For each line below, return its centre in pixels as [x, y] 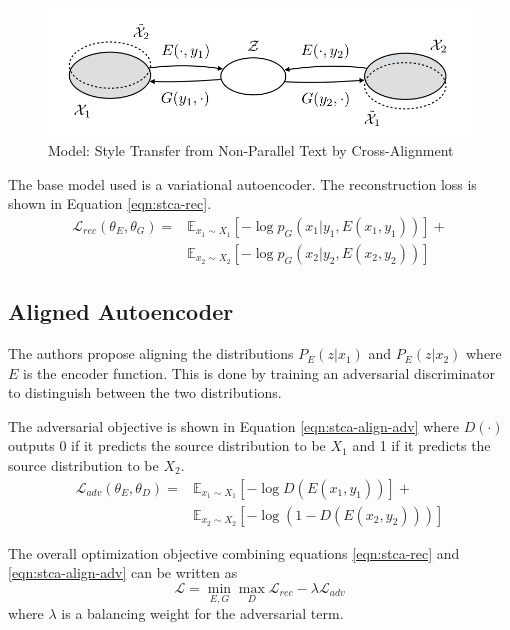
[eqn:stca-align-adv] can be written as [123, 572]
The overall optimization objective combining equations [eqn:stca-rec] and [234, 552]
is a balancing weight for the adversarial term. [202, 613]
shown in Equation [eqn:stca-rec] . [110, 203]
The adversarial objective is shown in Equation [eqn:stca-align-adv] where [233, 425]
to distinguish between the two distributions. [145, 392]
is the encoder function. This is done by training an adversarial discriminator [259, 372]
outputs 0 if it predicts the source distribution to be [167, 445]
